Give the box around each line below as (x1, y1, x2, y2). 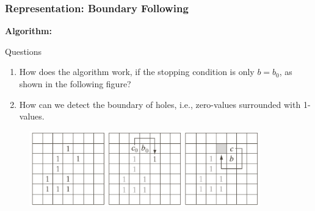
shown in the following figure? (19, 77, 131, 90)
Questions (5, 45, 42, 57)
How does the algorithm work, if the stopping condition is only (19, 65, 255, 78)
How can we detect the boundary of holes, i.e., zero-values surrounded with (19, 98, 301, 110)
